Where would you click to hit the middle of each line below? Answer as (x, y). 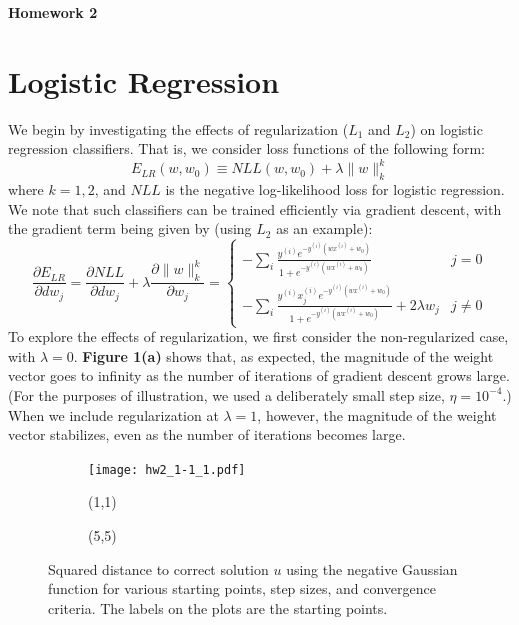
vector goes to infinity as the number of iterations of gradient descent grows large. (259, 375)
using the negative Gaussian (372, 568)
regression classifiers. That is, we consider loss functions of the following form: (246, 148)
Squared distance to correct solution (158, 568)
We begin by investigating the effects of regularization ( (178, 128)
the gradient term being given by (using (130, 228)
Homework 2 (53, 12)
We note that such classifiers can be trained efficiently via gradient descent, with (255, 208)
